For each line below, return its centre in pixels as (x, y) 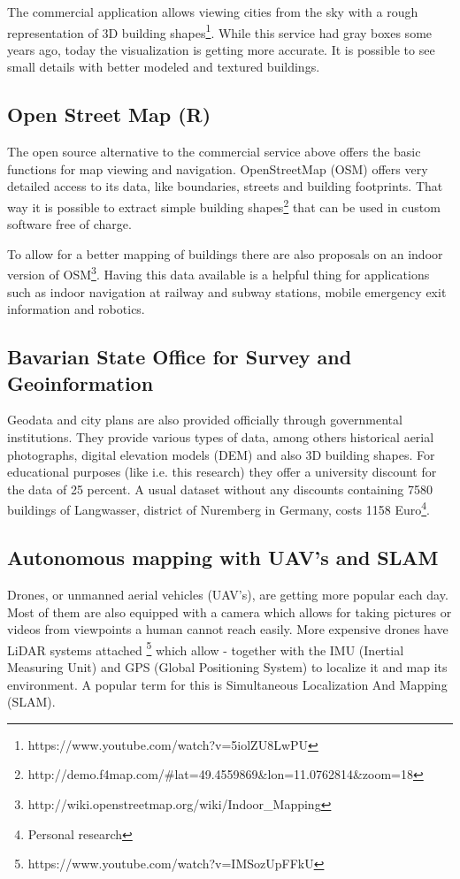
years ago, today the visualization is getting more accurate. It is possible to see (221, 49)
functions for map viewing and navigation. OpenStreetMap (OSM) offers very (218, 168)
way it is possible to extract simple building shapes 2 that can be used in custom (224, 206)
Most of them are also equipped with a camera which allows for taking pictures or (230, 611)
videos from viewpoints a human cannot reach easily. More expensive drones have (228, 629)
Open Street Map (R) (109, 115)
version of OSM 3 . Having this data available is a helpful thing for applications (218, 273)
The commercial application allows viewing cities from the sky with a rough (213, 11)
